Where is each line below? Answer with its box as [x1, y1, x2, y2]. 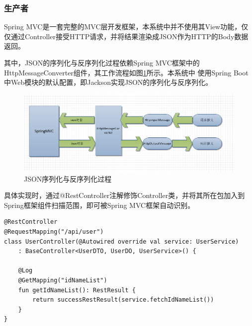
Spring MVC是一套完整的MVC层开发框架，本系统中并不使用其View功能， [4, 21, 242, 32]
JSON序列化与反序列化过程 [24, 173, 112, 184]
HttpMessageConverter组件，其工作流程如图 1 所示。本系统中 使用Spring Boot [4, 67, 249, 77]
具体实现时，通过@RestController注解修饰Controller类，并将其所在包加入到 [4, 190, 245, 200]
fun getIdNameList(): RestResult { [18, 286, 136, 294]
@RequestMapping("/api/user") [4, 228, 104, 235]
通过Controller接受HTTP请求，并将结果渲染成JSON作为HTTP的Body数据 [10, 31, 249, 41]
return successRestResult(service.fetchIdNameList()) [32, 296, 214, 304]
